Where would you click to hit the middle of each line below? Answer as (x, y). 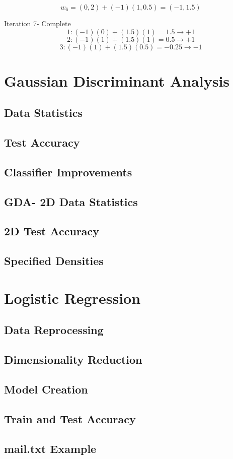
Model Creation (46, 389)
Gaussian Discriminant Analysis (117, 80)
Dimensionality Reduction (73, 359)
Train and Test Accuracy (70, 418)
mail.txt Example (50, 448)
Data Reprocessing (54, 330)
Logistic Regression (72, 298)
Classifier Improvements (68, 172)
